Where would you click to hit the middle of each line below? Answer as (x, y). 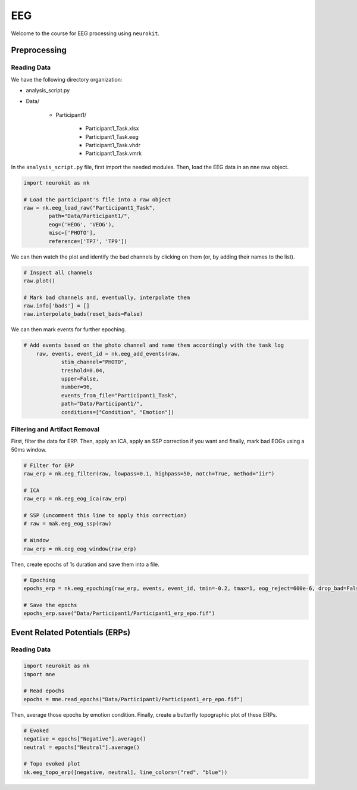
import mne (39, 674)
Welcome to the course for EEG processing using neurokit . (85, 33)
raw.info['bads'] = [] (57, 306)
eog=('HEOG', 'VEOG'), (82, 224)
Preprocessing (39, 50)
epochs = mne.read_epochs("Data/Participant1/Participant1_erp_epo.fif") (133, 699)
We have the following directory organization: (67, 79)
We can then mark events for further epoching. (68, 329)
